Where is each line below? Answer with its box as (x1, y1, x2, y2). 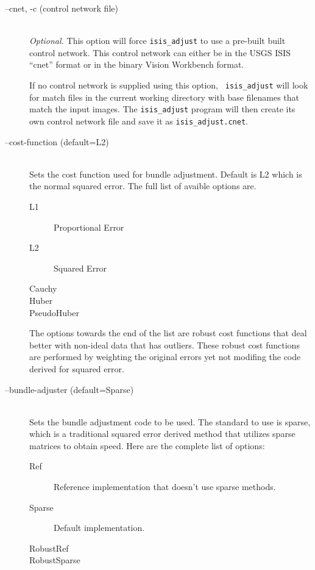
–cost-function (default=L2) (5, 135, 109, 148)
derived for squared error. (29, 362, 124, 375)
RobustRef (29, 541, 69, 554)
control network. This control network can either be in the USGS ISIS (29, 46, 291, 59)
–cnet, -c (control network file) (5, 2, 118, 14)
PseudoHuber (29, 306, 79, 319)
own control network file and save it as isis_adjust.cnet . (29, 114, 248, 127)
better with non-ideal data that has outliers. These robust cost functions (29, 338, 300, 351)
